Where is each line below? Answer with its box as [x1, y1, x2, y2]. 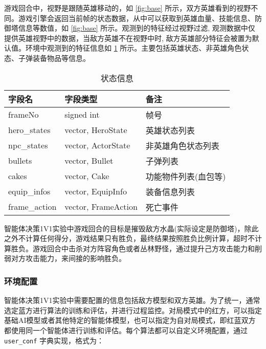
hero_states [8, 124, 51, 136]
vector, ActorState [64, 139, 130, 151]
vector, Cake [64, 170, 109, 182]
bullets [8, 155, 32, 167]
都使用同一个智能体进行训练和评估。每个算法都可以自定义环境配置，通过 [4, 324, 248, 335]
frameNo [8, 108, 39, 121]
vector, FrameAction [64, 201, 138, 213]
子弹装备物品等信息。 [18, 52, 90, 63]
